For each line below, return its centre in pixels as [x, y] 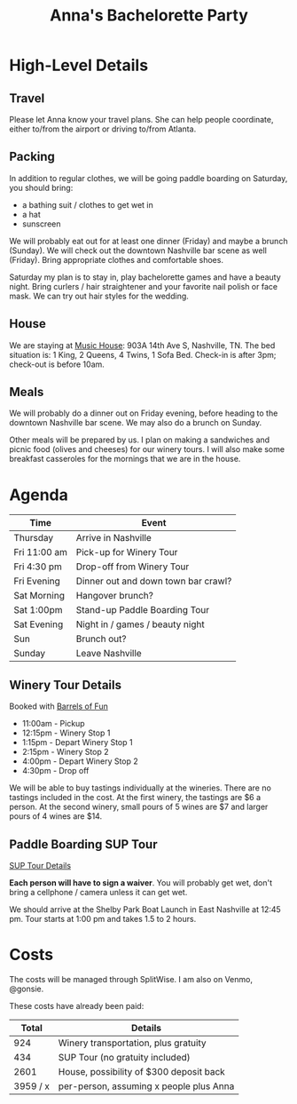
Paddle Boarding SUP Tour [83, 844]
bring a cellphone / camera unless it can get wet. [98, 892]
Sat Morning [39, 596]
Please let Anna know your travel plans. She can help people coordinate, [141, 119]
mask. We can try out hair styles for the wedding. [99, 296]
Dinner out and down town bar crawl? [154, 581]
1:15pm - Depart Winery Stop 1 [77, 743]
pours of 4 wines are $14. [56, 816]
